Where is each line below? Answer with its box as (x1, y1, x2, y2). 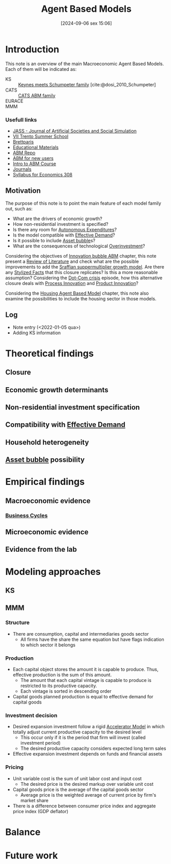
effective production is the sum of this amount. (12, 672, 112, 678)
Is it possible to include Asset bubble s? (12, 237, 96, 243)
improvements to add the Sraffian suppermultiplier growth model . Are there (5, 263, 164, 270)
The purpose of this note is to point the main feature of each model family (5, 200, 162, 206)
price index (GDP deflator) (12, 808, 68, 814)
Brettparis (12, 138, 34, 145)
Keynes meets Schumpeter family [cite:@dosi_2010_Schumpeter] (18, 81, 156, 87)
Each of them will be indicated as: (5, 66, 77, 72)
